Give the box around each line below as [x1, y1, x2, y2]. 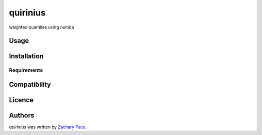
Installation [9, 52, 44, 60]
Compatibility [9, 80, 51, 89]
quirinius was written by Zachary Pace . [9, 124, 87, 130]
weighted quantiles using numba [9, 24, 74, 30]
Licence [9, 96, 34, 104]
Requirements [9, 67, 43, 74]
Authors [9, 111, 34, 120]
